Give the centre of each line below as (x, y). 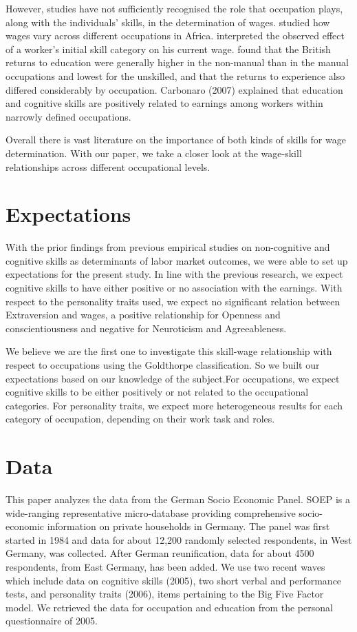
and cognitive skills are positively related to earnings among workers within (164, 103)
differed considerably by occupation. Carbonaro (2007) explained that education (174, 89)
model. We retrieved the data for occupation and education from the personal (169, 607)
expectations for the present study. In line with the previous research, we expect (174, 274)
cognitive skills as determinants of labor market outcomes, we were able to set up (177, 260)
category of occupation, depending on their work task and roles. (140, 419)
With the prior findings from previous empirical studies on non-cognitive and (168, 247)
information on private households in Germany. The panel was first (188, 526)
